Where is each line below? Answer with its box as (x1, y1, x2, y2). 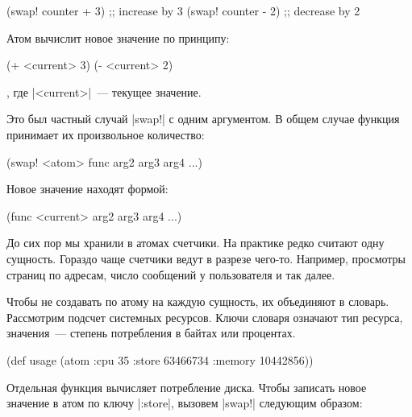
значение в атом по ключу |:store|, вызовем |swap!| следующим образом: (6, 394, 363, 411)
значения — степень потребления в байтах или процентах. (6, 324, 296, 341)
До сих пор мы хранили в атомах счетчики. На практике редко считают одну (6, 234, 385, 251)
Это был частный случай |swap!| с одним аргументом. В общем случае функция (6, 110, 400, 127)
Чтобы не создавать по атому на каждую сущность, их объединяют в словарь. (6, 293, 389, 310)
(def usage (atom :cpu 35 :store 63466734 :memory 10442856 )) (6, 351, 314, 368)
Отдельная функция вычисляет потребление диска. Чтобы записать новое (6, 378, 367, 395)
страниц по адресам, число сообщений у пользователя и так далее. (6, 266, 335, 283)
